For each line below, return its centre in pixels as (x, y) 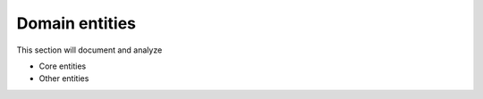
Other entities (64, 78)
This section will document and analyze (89, 50)
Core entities (63, 66)
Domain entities (76, 23)
